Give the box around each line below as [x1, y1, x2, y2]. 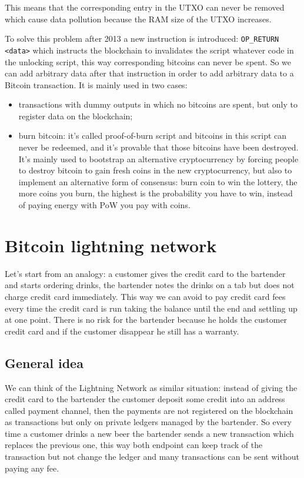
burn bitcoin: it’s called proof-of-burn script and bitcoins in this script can [18, 129, 287, 142]
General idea [5, 353, 83, 372]
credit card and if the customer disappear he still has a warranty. [5, 325, 239, 337]
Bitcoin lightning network [5, 233, 217, 257]
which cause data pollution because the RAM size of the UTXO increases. [5, 12, 272, 25]
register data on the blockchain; [18, 109, 133, 122]
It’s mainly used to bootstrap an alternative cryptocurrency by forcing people [18, 152, 299, 165]
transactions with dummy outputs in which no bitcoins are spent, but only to [18, 98, 298, 111]
